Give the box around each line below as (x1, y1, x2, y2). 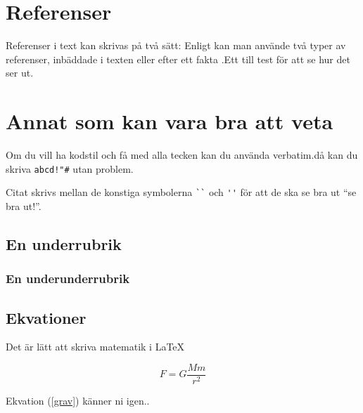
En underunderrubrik (6, 270, 130, 287)
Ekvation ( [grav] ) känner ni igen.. (6, 393, 150, 408)
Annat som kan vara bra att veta (6, 107, 333, 136)
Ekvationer (6, 306, 87, 328)
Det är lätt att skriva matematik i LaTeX (6, 339, 185, 354)
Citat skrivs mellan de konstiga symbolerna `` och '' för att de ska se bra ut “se (6, 185, 357, 199)
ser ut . (6, 65, 34, 80)
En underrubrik (6, 232, 122, 254)
